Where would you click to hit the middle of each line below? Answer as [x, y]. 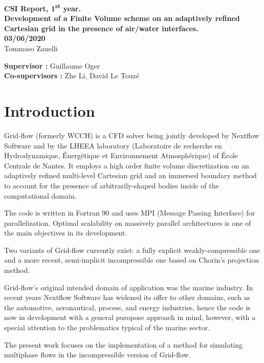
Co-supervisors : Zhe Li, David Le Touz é [72, 76]
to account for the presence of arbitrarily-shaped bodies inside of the [112, 185]
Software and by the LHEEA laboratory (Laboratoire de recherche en [113, 145]
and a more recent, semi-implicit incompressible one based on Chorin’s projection [131, 260]
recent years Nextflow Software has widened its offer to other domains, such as [127, 297]
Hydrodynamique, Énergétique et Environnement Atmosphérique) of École [121, 155]
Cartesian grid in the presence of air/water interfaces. [101, 28]
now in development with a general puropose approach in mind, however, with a [130, 317]
